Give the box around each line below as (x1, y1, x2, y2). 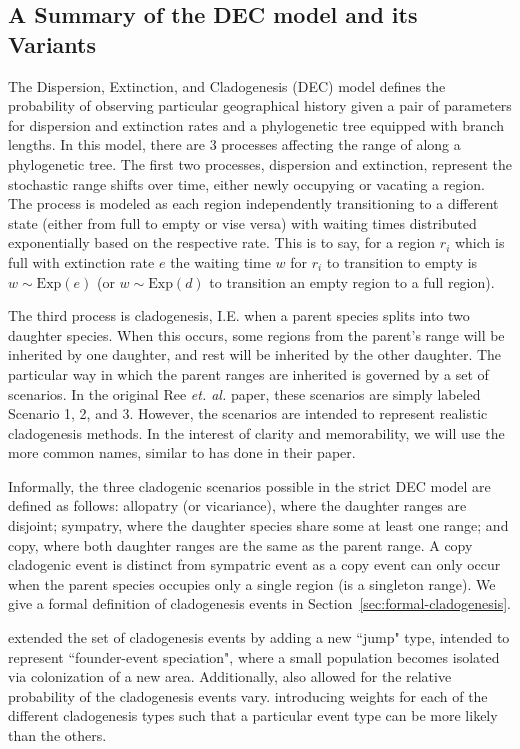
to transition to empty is (326, 251, 478, 272)
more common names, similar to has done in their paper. (8, 442, 356, 463)
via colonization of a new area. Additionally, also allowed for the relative (8, 666, 452, 687)
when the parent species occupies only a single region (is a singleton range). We (8, 573, 496, 594)
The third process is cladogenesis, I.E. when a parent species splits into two (8, 305, 470, 326)
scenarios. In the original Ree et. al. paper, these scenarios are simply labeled (8, 383, 481, 404)
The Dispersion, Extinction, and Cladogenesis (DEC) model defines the (8, 75, 446, 96)
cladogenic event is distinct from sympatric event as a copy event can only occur (8, 554, 501, 575)
